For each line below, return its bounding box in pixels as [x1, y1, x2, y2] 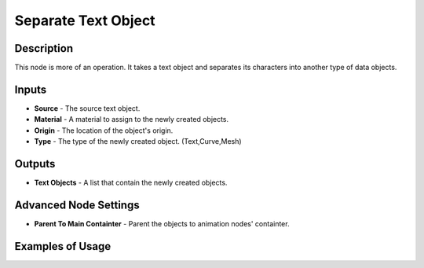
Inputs [14, 83, 47, 96]
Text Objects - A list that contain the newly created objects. [34, 178, 228, 188]
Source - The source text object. [34, 103, 141, 113]
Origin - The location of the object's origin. [34, 126, 174, 135]
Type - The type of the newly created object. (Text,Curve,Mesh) [34, 137, 243, 146]
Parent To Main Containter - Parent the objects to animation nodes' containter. [34, 218, 290, 228]
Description [14, 42, 74, 55]
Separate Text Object [14, 12, 156, 29]
